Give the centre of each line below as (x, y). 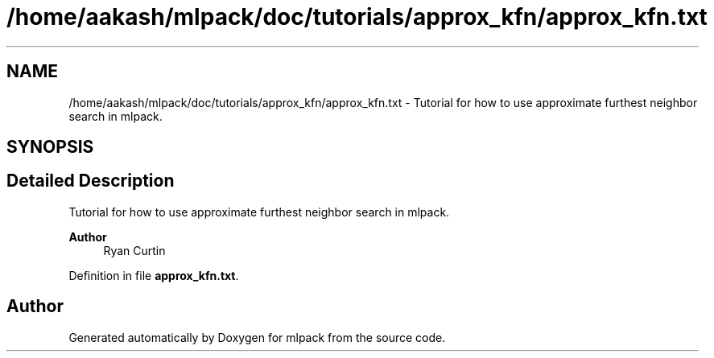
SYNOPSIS (50, 147)
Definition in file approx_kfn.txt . (154, 275)
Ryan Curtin (134, 250)
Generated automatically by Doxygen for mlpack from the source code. (257, 337)
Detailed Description (91, 181)
